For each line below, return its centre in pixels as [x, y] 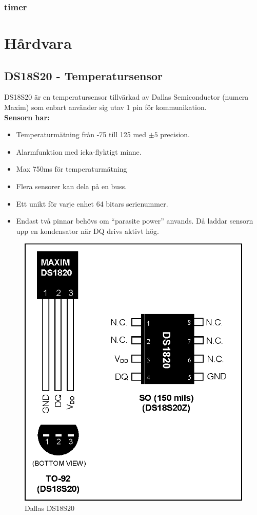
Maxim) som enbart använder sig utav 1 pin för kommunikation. [105, 107]
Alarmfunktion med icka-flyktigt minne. [79, 151]
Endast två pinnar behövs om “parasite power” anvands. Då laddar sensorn [135, 221]
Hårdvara [38, 43]
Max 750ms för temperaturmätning [72, 169]
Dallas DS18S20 [50, 508]
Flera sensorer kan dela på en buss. [72, 186]
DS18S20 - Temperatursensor [83, 75]
